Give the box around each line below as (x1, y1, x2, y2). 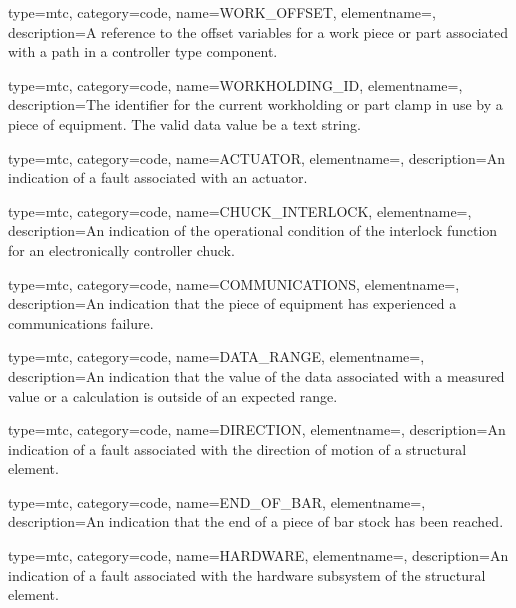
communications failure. (8, 312, 154, 333)
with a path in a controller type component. (8, 41, 278, 62)
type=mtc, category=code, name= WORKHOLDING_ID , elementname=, (8, 74, 463, 95)
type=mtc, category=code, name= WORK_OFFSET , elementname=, (8, 2, 436, 22)
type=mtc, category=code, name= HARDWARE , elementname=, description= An (8, 545, 509, 566)
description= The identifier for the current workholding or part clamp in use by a (8, 94, 503, 115)
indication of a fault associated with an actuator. (8, 167, 308, 188)
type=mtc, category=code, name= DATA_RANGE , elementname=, (8, 346, 425, 367)
